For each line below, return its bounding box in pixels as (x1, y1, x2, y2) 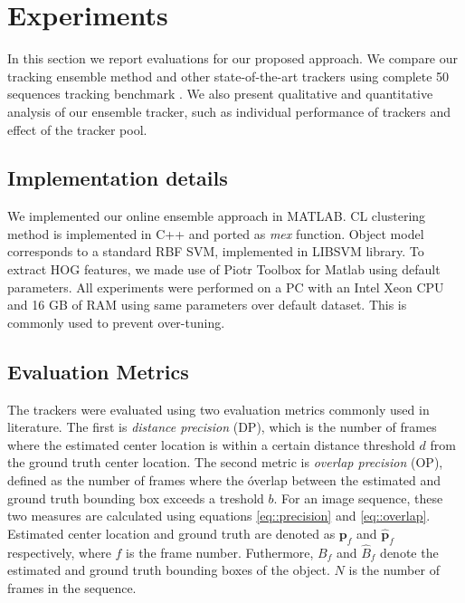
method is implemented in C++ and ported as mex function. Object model (7, 224, 424, 243)
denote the (380, 542, 439, 561)
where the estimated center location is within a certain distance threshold (7, 435, 415, 454)
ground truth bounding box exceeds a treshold (7, 488, 264, 507)
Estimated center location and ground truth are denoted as (7, 523, 336, 542)
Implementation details (7, 164, 228, 192)
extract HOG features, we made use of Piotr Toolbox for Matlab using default (7, 260, 441, 279)
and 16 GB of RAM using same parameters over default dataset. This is (7, 295, 407, 314)
